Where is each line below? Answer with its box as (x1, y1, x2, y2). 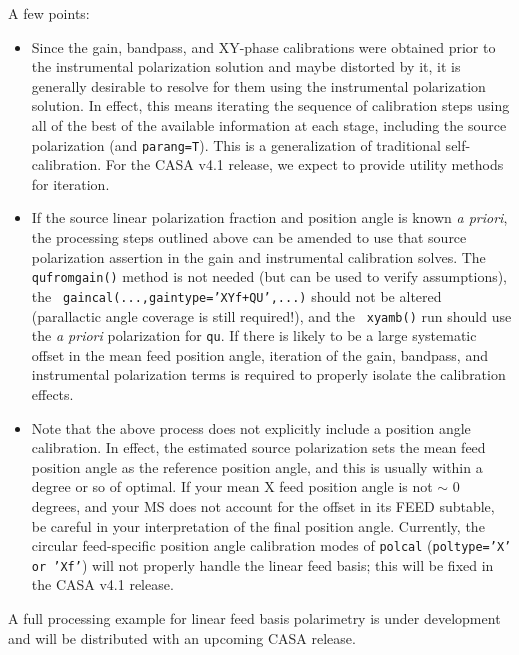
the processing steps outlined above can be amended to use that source (31, 227, 467, 247)
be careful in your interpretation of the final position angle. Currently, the (31, 515, 485, 536)
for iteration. (31, 173, 110, 194)
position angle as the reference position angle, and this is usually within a (31, 456, 483, 477)
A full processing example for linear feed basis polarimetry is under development (8, 608, 501, 629)
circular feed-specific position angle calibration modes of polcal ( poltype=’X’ (31, 535, 512, 556)
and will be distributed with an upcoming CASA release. (8, 627, 356, 648)
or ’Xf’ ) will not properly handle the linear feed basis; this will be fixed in (31, 554, 494, 575)
